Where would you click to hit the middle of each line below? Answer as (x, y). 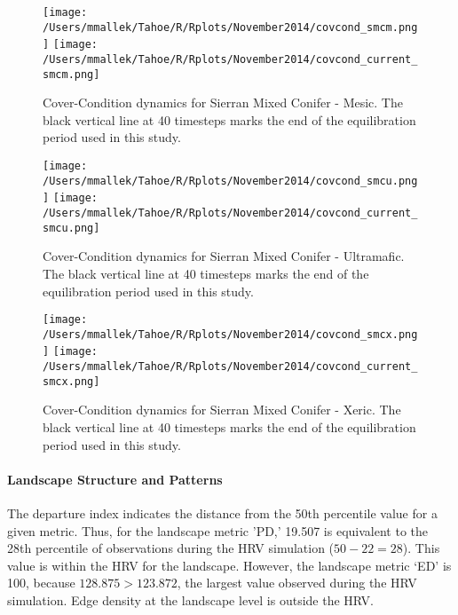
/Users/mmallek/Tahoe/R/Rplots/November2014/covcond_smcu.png (230, 181)
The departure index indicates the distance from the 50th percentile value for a (222, 512)
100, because (41, 583)
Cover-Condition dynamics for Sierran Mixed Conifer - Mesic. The (223, 102)
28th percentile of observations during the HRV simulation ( (171, 548)
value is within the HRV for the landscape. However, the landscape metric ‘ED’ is (229, 565)
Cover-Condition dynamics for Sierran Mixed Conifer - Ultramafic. (224, 256)
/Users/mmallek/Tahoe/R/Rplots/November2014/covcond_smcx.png (230, 334)
